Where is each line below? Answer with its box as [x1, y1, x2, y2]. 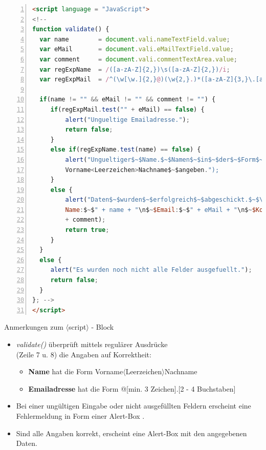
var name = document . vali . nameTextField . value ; [39, 35, 230, 43]
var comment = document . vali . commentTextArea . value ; [39, 55, 238, 63]
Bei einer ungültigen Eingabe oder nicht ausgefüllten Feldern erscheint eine [16, 400, 251, 411]
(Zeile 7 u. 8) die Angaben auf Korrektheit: [16, 349, 151, 359]
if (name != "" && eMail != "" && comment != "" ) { [39, 96, 216, 103]
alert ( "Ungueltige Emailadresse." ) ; [65, 116, 190, 123]
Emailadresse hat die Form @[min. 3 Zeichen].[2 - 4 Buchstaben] [28, 383, 236, 394]
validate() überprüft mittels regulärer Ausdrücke [16, 339, 168, 349]
